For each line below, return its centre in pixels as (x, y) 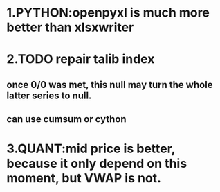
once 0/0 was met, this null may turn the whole (110, 85)
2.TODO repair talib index (81, 59)
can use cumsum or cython (66, 119)
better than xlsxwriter (70, 27)
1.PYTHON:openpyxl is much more (108, 13)
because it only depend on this (97, 164)
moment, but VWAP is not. (84, 178)
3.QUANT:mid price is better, (91, 149)
